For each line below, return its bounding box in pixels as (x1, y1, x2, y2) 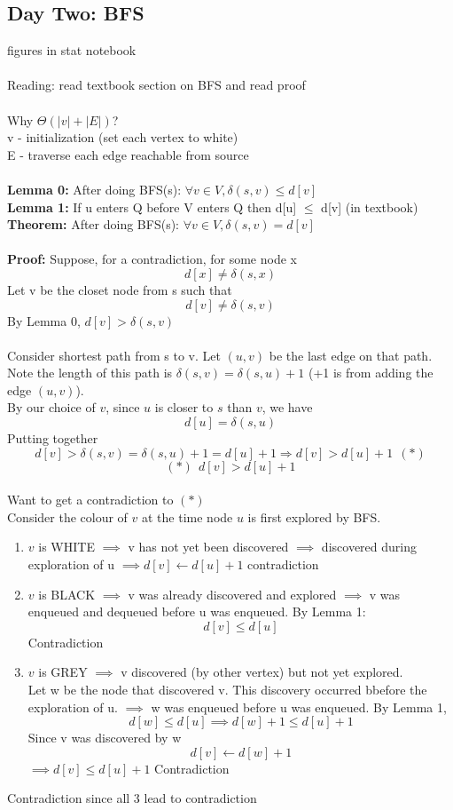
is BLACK (38, 584, 96, 603)
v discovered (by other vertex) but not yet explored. (121, 663, 403, 681)
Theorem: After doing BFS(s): (7, 215, 179, 234)
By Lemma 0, (7, 311, 81, 330)
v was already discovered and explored (128, 584, 337, 603)
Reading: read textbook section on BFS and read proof (7, 75, 306, 94)
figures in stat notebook (7, 41, 137, 60)
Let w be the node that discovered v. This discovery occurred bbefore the (27, 680, 427, 699)
